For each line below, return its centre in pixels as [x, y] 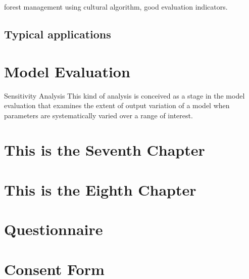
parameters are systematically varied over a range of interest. [98, 115]
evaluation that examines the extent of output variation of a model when [117, 105]
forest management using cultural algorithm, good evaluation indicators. [116, 7]
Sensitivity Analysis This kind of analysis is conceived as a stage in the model [124, 95]
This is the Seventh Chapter [105, 150]
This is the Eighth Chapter [100, 189]
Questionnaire [54, 229]
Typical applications [58, 34]
